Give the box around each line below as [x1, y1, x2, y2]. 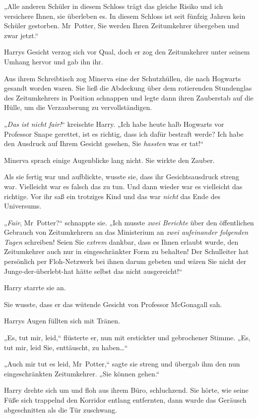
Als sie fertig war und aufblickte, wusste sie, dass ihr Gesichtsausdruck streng [4, 171, 239, 182]
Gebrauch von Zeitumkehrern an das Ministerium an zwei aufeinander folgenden [4, 227, 249, 237]
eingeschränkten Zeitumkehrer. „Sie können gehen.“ [4, 368, 160, 378]
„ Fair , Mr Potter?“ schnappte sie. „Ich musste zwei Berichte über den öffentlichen [4, 217, 254, 227]
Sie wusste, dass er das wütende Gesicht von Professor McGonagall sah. [4, 299, 222, 309]
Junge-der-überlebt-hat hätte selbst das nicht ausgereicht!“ [4, 265, 183, 276]
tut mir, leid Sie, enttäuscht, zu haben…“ [4, 342, 128, 352]
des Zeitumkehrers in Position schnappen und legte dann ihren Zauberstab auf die [4, 92, 254, 103]
